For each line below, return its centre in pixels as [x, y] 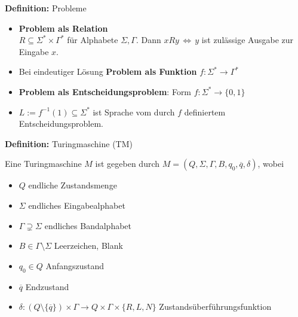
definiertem [205, 112]
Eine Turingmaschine [43, 164]
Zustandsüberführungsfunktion [215, 307]
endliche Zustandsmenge [73, 185]
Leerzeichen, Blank [88, 246]
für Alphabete [93, 40]
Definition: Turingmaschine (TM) [69, 143]
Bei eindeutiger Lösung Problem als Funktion [108, 71]
